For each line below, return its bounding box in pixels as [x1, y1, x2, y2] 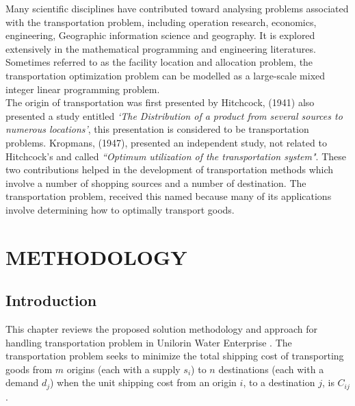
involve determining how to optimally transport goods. [5, 202, 235, 216]
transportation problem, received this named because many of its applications [5, 189, 332, 203]
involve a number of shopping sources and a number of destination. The [5, 175, 306, 190]
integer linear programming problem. [5, 81, 160, 96]
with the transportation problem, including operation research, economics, [5, 14, 317, 29]
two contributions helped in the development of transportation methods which [5, 162, 334, 177]
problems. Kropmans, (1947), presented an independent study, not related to [5, 135, 327, 149]
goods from [5, 361, 53, 376]
